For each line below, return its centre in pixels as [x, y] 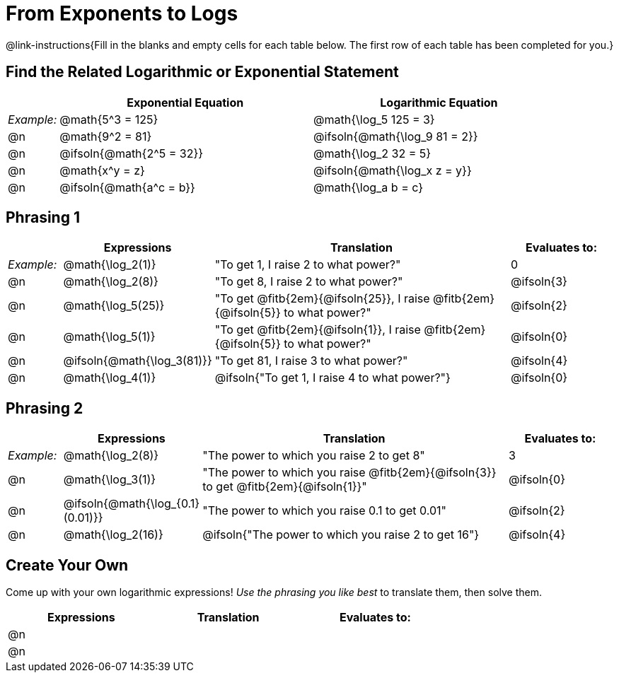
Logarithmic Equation [439, 102]
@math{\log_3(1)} [110, 480]
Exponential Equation [185, 102]
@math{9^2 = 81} [106, 136]
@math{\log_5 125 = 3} [374, 119]
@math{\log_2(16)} [113, 535]
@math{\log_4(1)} [110, 378]
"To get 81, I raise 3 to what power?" [311, 361]
